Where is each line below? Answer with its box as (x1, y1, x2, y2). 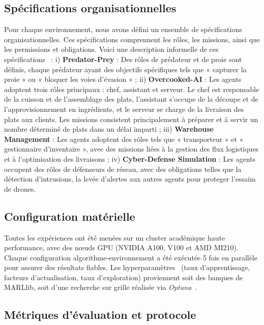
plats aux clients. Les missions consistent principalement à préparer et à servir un (4, 113, 258, 124)
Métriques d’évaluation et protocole (4, 307, 196, 322)
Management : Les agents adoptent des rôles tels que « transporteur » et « (4, 133, 244, 144)
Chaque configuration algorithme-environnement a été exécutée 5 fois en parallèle (4, 252, 257, 262)
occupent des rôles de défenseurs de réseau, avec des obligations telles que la (4, 163, 242, 174)
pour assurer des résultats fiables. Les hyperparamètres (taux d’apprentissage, (4, 262, 250, 273)
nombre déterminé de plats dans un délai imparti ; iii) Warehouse (4, 124, 214, 134)
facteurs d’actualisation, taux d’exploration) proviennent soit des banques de (4, 272, 243, 282)
